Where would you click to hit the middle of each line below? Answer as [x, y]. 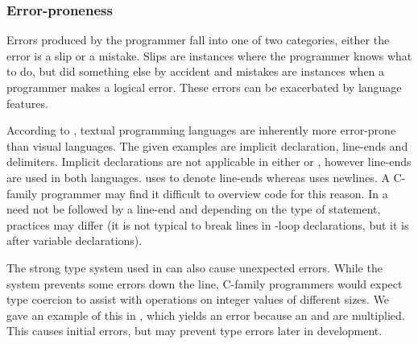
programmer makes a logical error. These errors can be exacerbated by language [204, 87]
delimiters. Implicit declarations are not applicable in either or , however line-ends [209, 162]
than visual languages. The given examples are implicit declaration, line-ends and [207, 145]
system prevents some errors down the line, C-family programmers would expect [205, 283]
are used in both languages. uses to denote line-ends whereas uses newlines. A [198, 177]
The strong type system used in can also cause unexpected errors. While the [195, 267]
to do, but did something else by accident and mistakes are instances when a [196, 71]
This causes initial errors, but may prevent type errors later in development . [195, 331]
